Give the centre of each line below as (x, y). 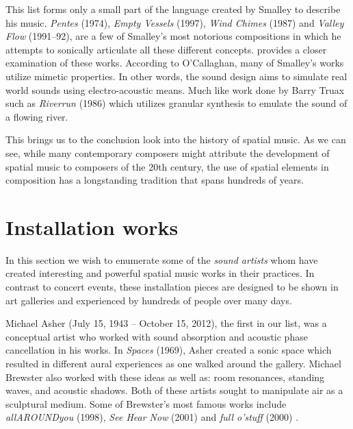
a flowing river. (37, 116)
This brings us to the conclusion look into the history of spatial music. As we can (176, 139)
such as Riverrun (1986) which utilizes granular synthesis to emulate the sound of (176, 103)
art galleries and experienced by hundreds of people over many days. (149, 300)
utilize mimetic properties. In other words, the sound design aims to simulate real (176, 76)
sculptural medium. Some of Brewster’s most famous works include (146, 403)
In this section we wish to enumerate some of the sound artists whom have (162, 259)
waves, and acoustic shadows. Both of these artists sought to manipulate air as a (174, 390)
